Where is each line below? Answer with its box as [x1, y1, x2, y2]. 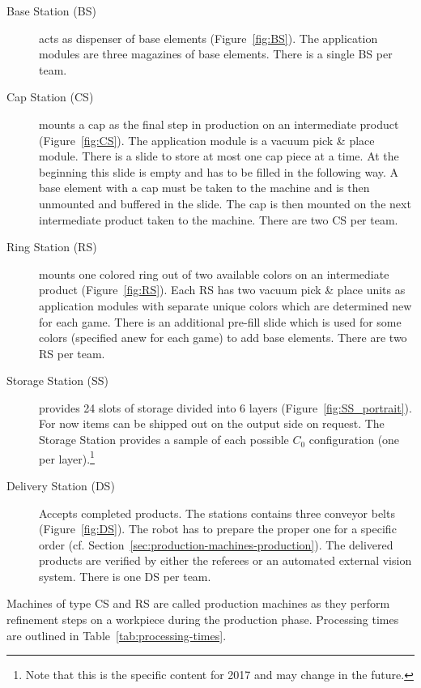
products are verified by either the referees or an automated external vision [39, 552, 412, 569]
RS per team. [39, 344, 105, 361]
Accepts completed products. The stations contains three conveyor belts [39, 504, 395, 521]
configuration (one [308, 431, 400, 448]
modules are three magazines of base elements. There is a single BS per [39, 45, 393, 62]
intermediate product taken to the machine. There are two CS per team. [39, 211, 398, 228]
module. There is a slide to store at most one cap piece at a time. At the [39, 147, 399, 165]
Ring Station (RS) [6, 238, 97, 255]
